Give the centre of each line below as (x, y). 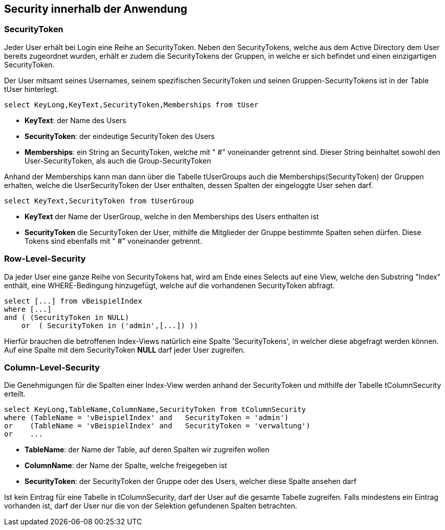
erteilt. (15, 394)
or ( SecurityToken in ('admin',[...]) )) (110, 325)
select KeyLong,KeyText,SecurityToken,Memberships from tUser (131, 105)
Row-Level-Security (45, 259)
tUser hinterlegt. (31, 89)
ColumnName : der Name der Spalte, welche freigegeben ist (126, 466)
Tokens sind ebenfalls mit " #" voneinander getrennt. (113, 241)
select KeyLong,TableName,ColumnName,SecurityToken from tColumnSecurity (155, 410)
